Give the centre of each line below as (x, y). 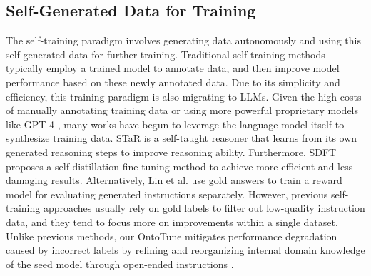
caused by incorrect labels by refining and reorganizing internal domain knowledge (185, 250)
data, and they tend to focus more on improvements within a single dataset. (172, 221)
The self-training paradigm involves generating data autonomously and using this (183, 40)
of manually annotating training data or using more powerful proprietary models (182, 110)
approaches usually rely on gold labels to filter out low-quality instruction (204, 208)
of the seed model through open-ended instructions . (120, 264)
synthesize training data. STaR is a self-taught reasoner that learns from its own (182, 138)
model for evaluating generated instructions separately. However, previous (167, 194)
